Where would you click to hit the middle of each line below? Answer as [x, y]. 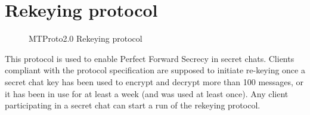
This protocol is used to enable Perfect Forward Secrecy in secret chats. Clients [150, 58]
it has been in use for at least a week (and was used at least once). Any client [147, 93]
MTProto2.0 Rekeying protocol [86, 38]
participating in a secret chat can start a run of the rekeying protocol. [133, 105]
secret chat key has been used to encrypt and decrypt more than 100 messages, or [154, 81]
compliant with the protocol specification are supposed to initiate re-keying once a [155, 70]
